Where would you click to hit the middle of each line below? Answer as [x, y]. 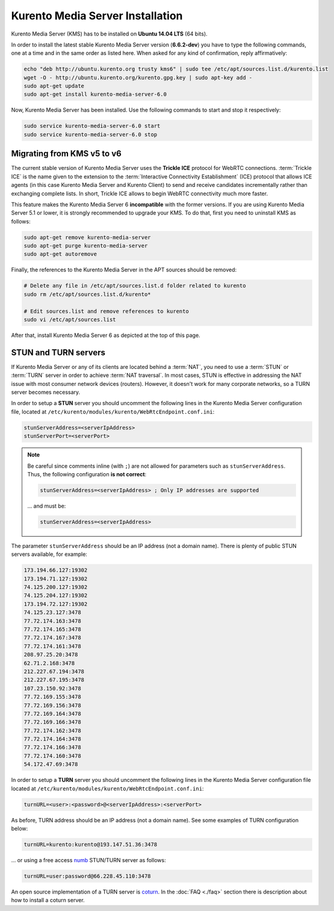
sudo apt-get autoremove [60, 254]
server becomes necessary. [46, 392]
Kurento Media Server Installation [97, 16]
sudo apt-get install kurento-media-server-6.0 [95, 94]
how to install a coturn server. [48, 900]
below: [20, 828]
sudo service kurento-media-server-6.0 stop [91, 134]
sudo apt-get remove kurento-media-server [87, 237]
